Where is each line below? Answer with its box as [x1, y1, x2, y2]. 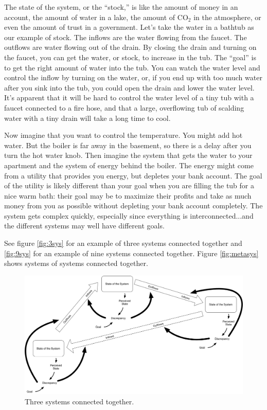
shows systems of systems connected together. [4, 258, 148, 269]
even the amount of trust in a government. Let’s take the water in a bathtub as [4, 22, 254, 32]
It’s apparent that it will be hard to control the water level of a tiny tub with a [4, 92, 254, 103]
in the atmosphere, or [193, 11, 261, 22]
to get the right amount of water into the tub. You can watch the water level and [4, 62, 260, 73]
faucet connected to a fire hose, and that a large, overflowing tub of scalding [4, 102, 244, 113]
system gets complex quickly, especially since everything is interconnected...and [4, 210, 254, 221]
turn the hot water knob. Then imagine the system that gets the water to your [4, 150, 253, 161]
